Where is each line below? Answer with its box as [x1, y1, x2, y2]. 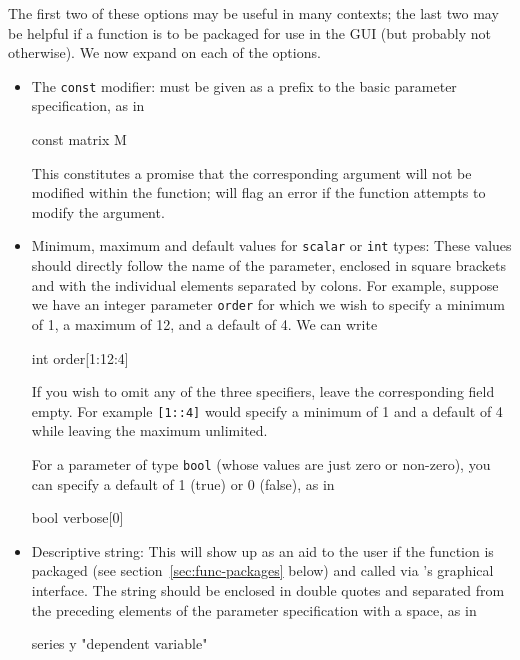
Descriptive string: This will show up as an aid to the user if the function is [31, 540, 494, 561]
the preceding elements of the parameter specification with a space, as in [31, 599, 477, 620]
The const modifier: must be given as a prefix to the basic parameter [31, 75, 457, 96]
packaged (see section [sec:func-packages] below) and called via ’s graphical [31, 560, 494, 581]
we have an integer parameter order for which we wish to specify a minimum [31, 294, 505, 315]
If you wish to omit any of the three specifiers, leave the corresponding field [31, 381, 495, 402]
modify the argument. [31, 201, 165, 222]
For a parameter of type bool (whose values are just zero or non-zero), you [31, 453, 491, 474]
